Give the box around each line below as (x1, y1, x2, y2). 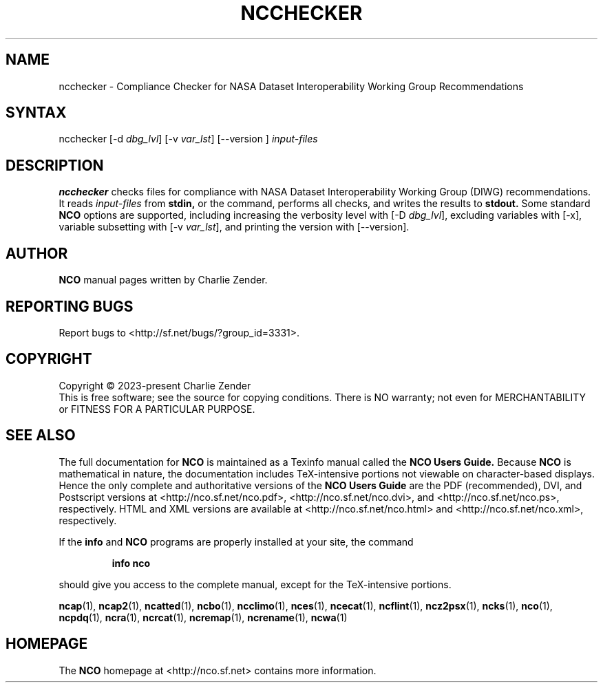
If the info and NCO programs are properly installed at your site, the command (59, 535, 414, 548)
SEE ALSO (6, 427, 76, 444)
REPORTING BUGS (6, 297, 134, 315)
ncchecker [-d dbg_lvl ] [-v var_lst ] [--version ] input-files (59, 133, 318, 145)
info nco (112, 557, 151, 569)
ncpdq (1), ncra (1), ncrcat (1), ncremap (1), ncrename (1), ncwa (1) (59, 611, 348, 623)
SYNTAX (6, 104, 67, 122)
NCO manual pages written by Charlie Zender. (59, 274, 268, 286)
